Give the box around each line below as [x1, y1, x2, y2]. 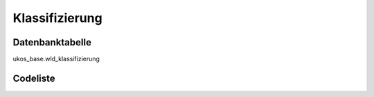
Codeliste [12, 72, 55, 84]
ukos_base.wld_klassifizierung [12, 55, 100, 63]
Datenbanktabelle [12, 36, 91, 48]
